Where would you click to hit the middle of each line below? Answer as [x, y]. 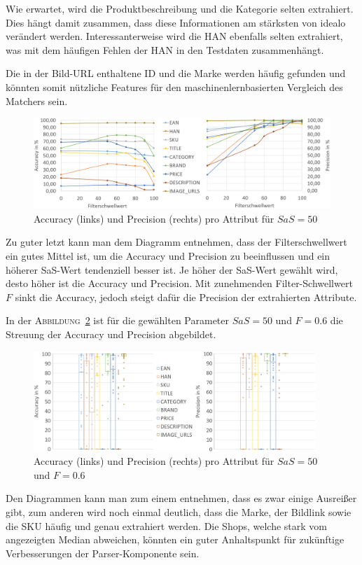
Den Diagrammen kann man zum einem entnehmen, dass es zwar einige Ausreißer [181, 498]
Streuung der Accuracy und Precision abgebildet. [111, 334]
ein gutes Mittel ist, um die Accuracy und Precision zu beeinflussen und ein [168, 255]
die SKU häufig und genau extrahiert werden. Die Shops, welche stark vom [167, 525]
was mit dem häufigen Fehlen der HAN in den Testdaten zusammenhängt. [165, 49]
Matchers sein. [37, 100]
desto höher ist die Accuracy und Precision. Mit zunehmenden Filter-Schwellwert [179, 283]
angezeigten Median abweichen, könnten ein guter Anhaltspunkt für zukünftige [175, 539]
